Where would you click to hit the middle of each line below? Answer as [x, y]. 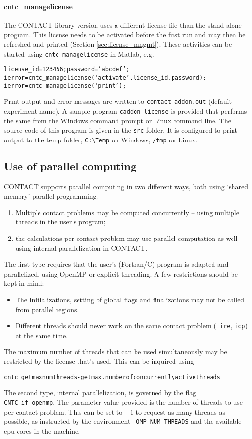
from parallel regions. [47, 309]
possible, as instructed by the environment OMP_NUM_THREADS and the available [123, 421]
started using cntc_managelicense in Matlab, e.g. [79, 53]
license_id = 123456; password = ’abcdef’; [67, 70]
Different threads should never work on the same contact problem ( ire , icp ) [131, 326]
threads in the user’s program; [60, 222]
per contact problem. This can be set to [63, 411]
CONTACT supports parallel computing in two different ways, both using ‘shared [126, 186]
